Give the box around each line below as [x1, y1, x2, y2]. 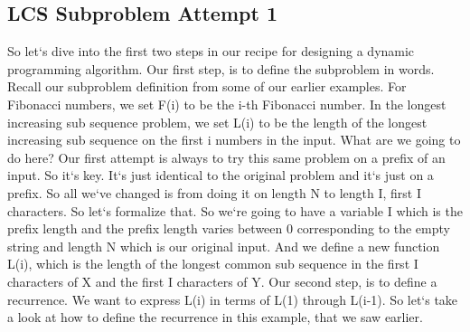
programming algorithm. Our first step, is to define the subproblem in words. [7, 59, 435, 78]
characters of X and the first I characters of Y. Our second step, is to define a [7, 271, 437, 290]
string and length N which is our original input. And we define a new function [7, 236, 440, 255]
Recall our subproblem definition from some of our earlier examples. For [7, 77, 407, 96]
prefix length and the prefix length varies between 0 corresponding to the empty [7, 219, 450, 238]
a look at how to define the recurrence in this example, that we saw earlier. [7, 308, 423, 327]
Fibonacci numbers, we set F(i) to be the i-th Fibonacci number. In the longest [7, 94, 446, 113]
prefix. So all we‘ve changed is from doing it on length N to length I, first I [7, 183, 421, 202]
